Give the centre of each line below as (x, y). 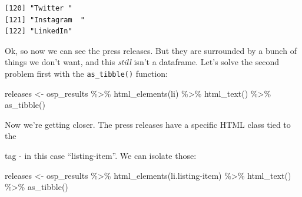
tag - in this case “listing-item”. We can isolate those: (101, 155)
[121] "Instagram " (45, 20)
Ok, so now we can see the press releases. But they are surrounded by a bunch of (151, 50)
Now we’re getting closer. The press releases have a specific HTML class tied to (148, 124)
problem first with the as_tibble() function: (86, 73)
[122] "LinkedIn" (39, 31)
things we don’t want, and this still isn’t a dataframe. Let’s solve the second (142, 62)
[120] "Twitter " (39, 8)
